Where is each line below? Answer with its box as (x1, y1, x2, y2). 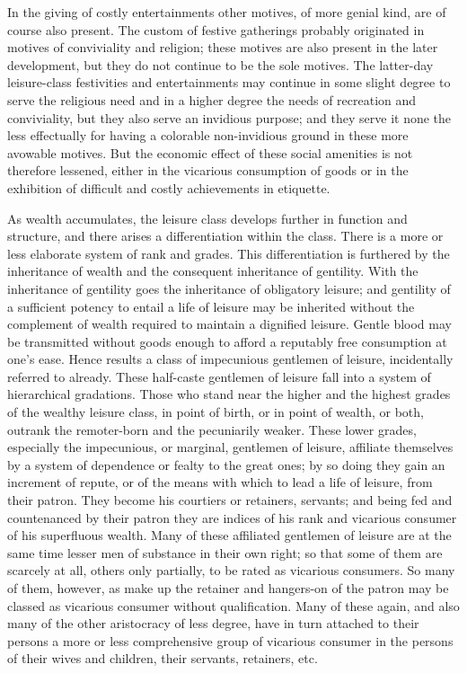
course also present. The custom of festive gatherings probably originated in (7, 20, 425, 39)
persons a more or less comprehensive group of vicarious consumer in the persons (7, 631, 454, 650)
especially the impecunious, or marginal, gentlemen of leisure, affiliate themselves (7, 438, 454, 456)
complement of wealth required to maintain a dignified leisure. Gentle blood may (7, 314, 452, 333)
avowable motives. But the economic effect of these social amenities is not (7, 143, 413, 162)
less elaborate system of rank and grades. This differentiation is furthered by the (7, 244, 450, 262)
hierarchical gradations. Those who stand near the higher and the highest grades (7, 385, 451, 403)
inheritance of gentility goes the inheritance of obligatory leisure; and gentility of (7, 279, 451, 297)
